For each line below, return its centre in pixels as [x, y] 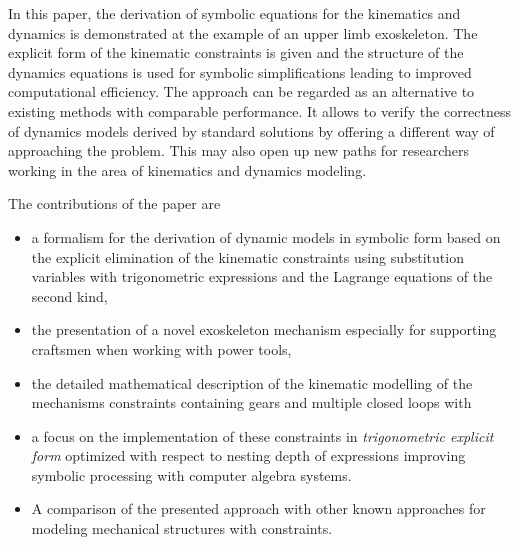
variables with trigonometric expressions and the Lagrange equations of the [262, 276]
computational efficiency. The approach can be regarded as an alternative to [241, 91]
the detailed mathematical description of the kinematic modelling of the [252, 382]
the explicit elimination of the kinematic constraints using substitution [247, 256]
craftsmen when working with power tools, [161, 348]
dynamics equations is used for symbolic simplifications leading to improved [240, 71]
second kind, [69, 295]
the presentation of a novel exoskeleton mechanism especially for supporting [264, 329]
